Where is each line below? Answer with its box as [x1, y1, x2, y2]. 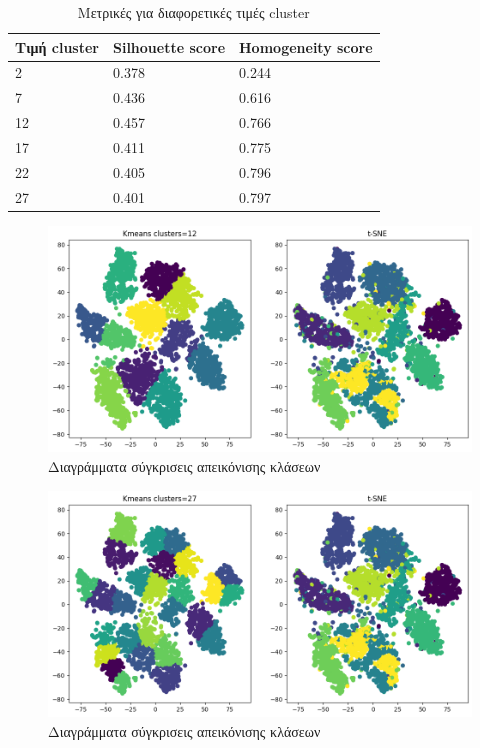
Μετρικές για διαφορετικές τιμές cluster [77, 2, 310, 22]
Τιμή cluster [15, 36, 99, 57]
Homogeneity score [239, 36, 373, 57]
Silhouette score [112, 36, 226, 57]
